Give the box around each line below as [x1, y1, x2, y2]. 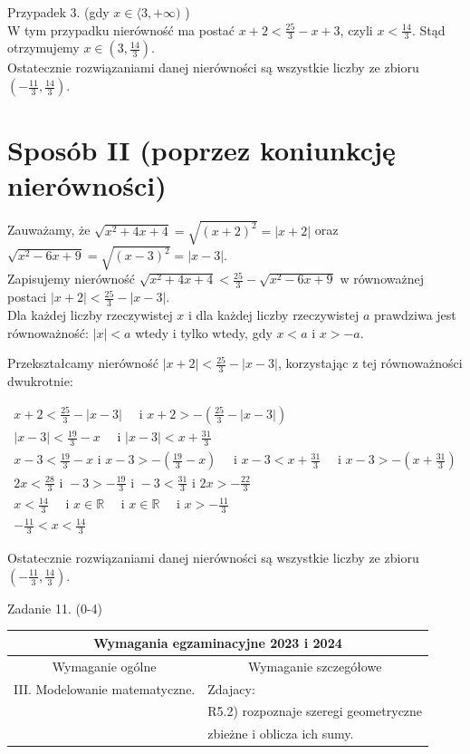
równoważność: [7, 323, 89, 342]
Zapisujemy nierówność [7, 269, 135, 288]
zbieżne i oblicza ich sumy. [207, 724, 354, 743]
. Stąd [411, 20, 446, 39]
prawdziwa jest [374, 305, 456, 324]
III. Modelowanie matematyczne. [14, 679, 196, 698]
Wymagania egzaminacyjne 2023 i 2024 [93, 633, 342, 652]
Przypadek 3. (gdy [7, 3, 110, 21]
